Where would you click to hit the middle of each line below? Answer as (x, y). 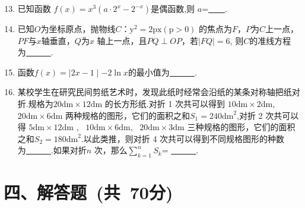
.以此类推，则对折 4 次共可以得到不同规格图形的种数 (183, 138)
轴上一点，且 (122, 40)
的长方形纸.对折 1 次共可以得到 (165, 103)
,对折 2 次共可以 (268, 115)
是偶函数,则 (173, 8)
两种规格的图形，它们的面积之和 (127, 115)
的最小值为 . (162, 72)
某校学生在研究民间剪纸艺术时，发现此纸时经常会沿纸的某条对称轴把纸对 (159, 92)
